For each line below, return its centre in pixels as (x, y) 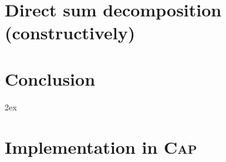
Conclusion (50, 78)
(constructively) (70, 33)
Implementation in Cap (101, 147)
